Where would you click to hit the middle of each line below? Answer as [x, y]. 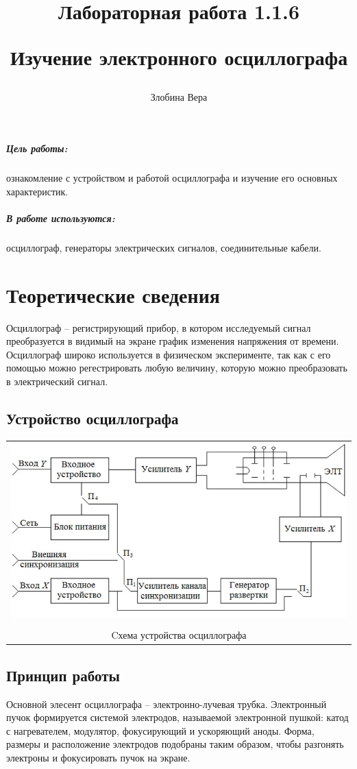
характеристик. [37, 191]
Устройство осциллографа [93, 418]
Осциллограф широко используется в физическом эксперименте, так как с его [169, 354]
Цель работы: [37, 148]
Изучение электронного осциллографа [179, 57]
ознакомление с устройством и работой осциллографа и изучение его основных [172, 178]
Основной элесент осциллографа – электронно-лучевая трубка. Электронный [167, 704]
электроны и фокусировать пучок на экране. [98, 757]
